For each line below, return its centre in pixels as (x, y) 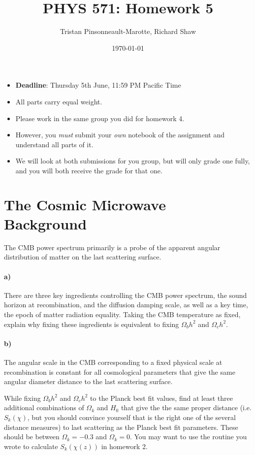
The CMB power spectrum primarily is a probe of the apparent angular (112, 247)
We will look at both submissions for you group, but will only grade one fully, (133, 161)
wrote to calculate (31, 446)
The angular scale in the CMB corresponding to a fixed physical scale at (113, 362)
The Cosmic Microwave (85, 204)
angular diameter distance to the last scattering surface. (88, 381)
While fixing (22, 398)
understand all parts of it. (54, 144)
